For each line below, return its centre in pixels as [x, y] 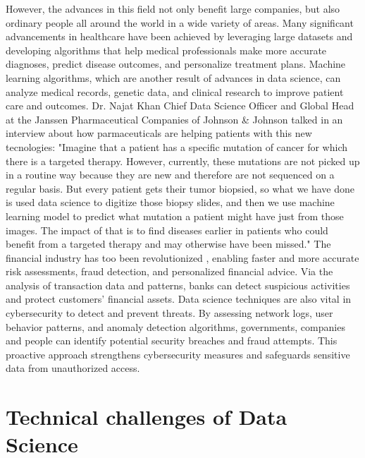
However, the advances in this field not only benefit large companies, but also [173, 8]
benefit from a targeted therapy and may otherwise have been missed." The [168, 244]
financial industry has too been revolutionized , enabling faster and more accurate [182, 257]
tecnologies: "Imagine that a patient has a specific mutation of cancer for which [177, 146]
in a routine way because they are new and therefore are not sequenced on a [170, 175]
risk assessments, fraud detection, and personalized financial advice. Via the [169, 271]
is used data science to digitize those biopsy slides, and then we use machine [170, 202]
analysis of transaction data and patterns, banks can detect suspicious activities [178, 285]
